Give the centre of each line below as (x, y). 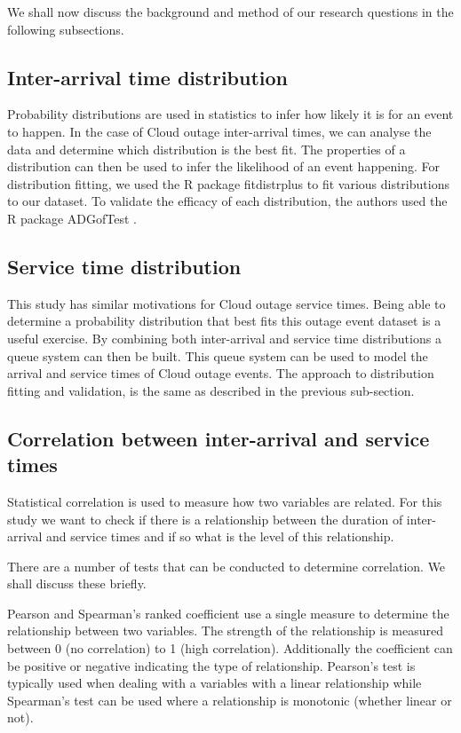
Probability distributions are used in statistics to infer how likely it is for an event (230, 114)
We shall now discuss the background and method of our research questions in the (230, 12)
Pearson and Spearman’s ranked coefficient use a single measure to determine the (228, 613)
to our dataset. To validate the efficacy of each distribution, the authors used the (227, 201)
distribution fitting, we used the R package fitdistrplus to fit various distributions (228, 183)
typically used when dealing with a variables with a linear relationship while (215, 683)
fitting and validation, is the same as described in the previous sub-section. (211, 390)
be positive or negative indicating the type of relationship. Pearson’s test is (211, 665)
